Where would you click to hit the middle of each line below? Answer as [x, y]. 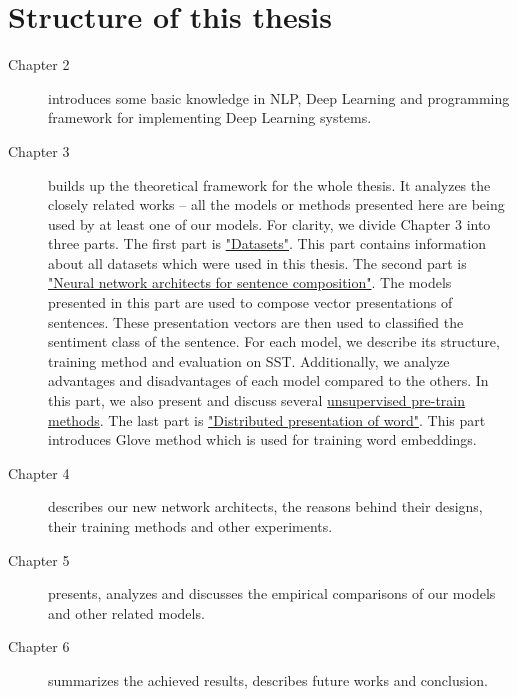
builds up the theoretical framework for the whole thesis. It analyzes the [269, 184]
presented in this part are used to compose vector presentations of [250, 302]
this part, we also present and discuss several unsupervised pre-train [257, 400]
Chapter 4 [39, 472]
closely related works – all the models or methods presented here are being [276, 204]
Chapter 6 [39, 646]
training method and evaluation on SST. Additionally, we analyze [249, 360]
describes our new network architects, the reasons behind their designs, [265, 506]
